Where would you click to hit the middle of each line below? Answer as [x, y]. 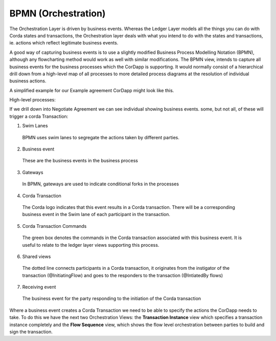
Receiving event [39, 287]
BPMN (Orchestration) [57, 13]
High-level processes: [32, 100]
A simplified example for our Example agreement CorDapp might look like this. [92, 90]
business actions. [28, 81]
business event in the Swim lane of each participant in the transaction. [96, 215]
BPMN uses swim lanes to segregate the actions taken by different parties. [101, 137]
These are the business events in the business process [80, 161]
